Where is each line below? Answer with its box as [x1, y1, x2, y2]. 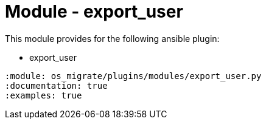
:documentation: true [5, 80, 108, 91]
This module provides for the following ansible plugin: [5, 33, 220, 44]
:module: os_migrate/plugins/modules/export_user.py [5, 71, 262, 81]
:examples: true [5, 90, 82, 100]
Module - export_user [5, 1, 183, 22]
